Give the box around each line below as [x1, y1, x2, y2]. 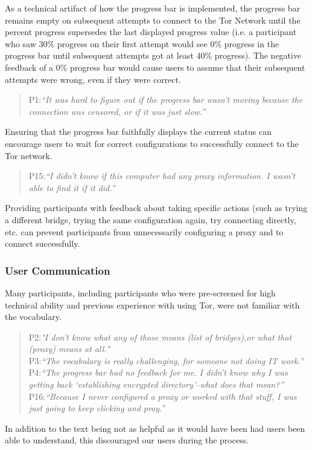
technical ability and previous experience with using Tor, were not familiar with [5, 298, 300, 311]
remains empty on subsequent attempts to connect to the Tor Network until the [5, 13, 301, 26]
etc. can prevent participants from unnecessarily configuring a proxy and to [5, 225, 284, 238]
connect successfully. [5, 237, 80, 250]
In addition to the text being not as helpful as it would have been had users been [5, 422, 305, 434]
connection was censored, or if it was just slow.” [28, 105, 206, 117]
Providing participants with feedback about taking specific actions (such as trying [5, 201, 308, 214]
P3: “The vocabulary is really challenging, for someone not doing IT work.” [28, 354, 304, 367]
